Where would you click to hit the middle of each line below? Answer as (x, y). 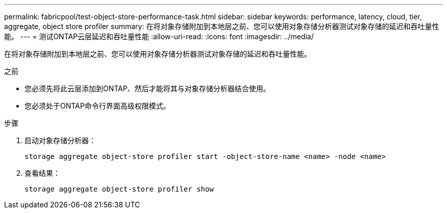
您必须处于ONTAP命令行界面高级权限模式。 (97, 106)
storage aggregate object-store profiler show (119, 189)
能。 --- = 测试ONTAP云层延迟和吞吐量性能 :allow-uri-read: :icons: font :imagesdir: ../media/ (159, 36)
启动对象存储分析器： (60, 140)
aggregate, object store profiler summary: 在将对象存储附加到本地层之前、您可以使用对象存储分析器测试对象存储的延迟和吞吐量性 (222, 26)
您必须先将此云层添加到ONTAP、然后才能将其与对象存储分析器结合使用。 (147, 88)
